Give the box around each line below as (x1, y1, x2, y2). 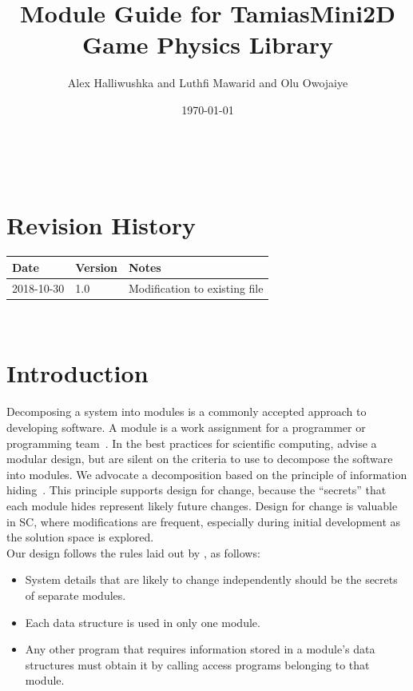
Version (75, 258, 117, 275)
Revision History (6, 209, 196, 242)
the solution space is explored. (6, 529, 154, 545)
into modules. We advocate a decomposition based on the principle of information (6, 465, 407, 482)
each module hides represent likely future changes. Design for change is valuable (6, 497, 398, 513)
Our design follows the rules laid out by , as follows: (6, 544, 260, 561)
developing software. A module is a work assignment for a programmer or (6, 418, 366, 435)
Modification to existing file (128, 279, 264, 296)
